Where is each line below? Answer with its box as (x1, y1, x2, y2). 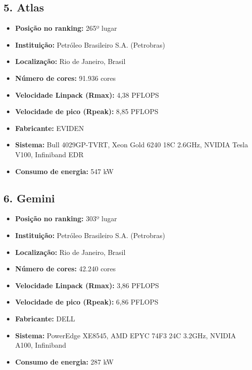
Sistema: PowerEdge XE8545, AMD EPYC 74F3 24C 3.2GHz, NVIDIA (15, 330, 236, 340)
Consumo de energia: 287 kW (15, 356, 114, 367)
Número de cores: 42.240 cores (15, 263, 116, 274)
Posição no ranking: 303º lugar (15, 213, 117, 224)
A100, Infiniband (15, 340, 66, 350)
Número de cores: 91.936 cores (15, 72, 116, 83)
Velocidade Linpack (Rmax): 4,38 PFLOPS (15, 89, 159, 100)
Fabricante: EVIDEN (15, 123, 84, 133)
